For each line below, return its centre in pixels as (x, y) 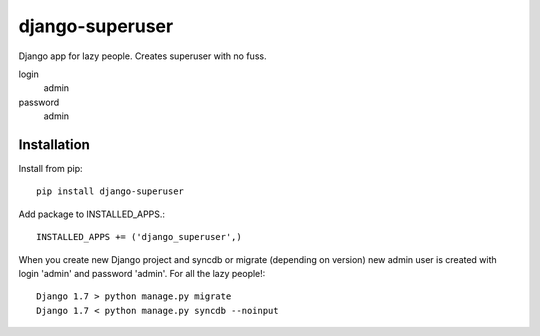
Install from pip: (51, 169)
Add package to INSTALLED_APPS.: (91, 214)
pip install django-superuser (110, 191)
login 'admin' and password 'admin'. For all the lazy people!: (142, 273)
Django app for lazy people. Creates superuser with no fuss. (142, 56)
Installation (54, 144)
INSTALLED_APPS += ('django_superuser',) (139, 237)
